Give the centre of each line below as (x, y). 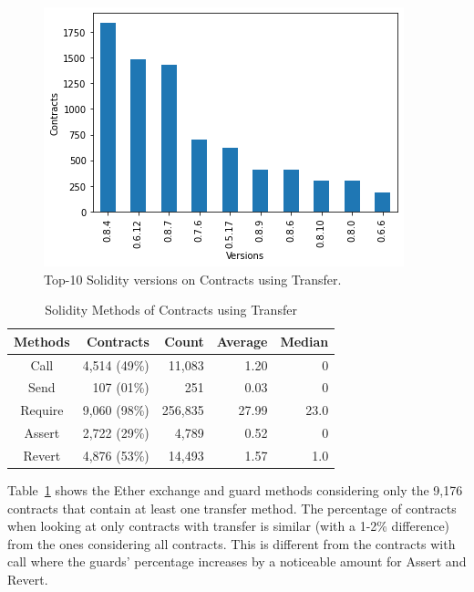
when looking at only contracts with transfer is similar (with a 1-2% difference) (229, 526)
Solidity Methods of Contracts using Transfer (171, 310)
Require (42, 410)
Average (242, 341)
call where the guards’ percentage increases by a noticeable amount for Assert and (237, 561)
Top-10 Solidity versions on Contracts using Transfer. (193, 279)
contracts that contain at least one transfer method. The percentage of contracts (232, 508)
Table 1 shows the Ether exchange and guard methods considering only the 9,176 (235, 490)
